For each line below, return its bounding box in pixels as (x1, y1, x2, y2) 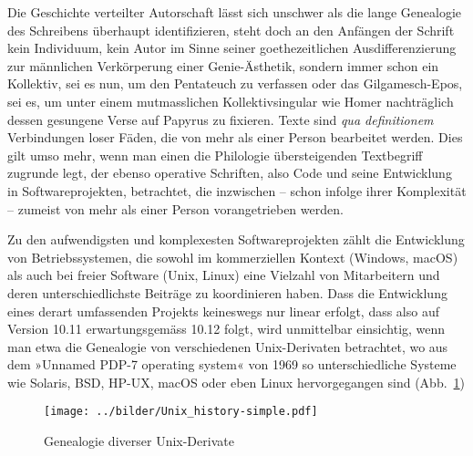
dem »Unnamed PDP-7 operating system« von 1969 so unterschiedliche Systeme (7, 355, 457, 374)
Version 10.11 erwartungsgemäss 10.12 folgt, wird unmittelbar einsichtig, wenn (7, 319, 446, 338)
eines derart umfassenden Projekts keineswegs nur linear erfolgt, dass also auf (7, 301, 439, 320)
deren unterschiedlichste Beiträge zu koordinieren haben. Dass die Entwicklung (7, 283, 447, 302)
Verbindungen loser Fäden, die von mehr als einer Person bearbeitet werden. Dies (7, 128, 463, 147)
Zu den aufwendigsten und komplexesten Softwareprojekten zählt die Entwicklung (7, 230, 465, 249)
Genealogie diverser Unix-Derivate (44, 431, 234, 451)
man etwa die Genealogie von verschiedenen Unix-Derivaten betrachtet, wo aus (7, 337, 448, 356)
